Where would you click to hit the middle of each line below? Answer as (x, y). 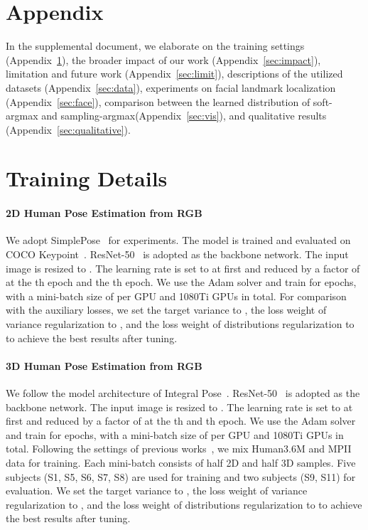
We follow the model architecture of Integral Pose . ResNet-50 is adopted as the (183, 393)
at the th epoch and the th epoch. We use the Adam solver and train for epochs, (181, 282)
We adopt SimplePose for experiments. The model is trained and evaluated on (178, 240)
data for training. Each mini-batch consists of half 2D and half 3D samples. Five (181, 462)
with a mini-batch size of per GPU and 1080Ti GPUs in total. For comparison (176, 296)
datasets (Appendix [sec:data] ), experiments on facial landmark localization (171, 87)
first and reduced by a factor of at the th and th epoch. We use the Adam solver (181, 421)
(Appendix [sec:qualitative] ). (68, 129)
